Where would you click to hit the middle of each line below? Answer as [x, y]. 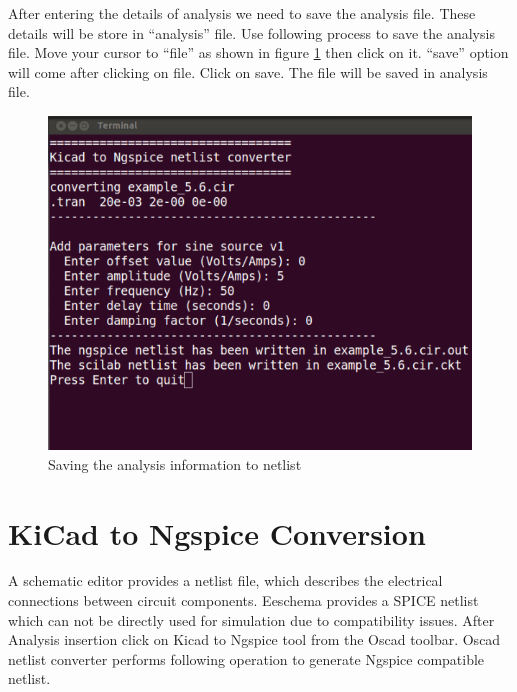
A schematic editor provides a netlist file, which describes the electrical [225, 580]
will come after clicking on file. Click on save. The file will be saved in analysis [248, 71]
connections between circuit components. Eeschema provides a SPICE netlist [243, 600]
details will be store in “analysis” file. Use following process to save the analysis [251, 32]
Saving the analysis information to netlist [175, 463]
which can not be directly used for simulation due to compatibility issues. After [251, 619]
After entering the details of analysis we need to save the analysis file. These [242, 13]
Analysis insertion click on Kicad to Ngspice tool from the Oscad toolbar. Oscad [254, 639]
